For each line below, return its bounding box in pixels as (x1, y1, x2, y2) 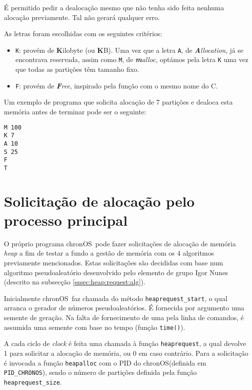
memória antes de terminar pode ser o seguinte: (4, 106, 147, 116)
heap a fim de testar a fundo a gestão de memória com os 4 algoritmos (4, 248, 214, 258)
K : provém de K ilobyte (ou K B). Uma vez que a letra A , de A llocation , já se (15, 44, 244, 55)
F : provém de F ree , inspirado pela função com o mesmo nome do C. (15, 80, 218, 90)
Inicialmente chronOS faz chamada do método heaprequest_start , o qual (4, 293, 228, 303)
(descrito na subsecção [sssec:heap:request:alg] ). (4, 277, 146, 287)
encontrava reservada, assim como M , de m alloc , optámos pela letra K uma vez (15, 54, 249, 65)
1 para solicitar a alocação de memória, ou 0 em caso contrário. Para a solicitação (4, 347, 249, 358)
